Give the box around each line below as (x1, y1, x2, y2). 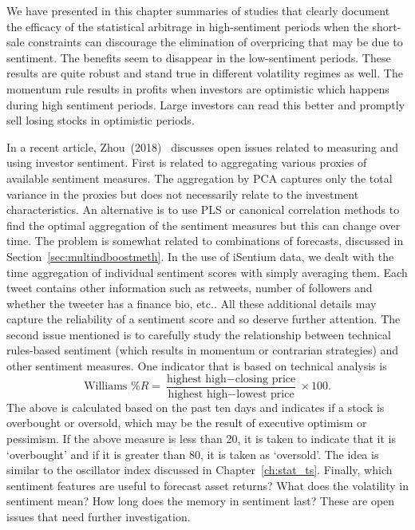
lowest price (236, 388, 294, 400)
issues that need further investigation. (6, 508, 191, 524)
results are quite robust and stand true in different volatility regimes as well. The (6, 65, 403, 81)
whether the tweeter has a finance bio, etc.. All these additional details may (6, 295, 377, 311)
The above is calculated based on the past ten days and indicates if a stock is (6, 398, 385, 415)
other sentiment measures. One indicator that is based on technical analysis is (6, 358, 387, 374)
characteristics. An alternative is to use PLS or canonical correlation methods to (6, 201, 400, 218)
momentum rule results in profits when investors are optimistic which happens (6, 80, 389, 97)
